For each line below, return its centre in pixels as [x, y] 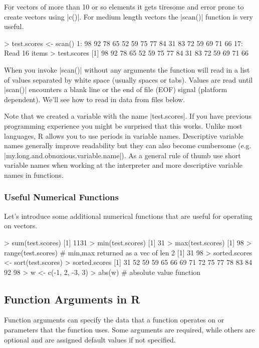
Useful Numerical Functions [61, 197]
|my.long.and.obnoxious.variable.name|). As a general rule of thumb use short [122, 155]
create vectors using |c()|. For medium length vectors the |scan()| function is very [128, 16]
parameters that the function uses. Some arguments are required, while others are [129, 330]
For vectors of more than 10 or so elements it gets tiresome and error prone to [124, 7]
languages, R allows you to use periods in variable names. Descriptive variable [124, 135]
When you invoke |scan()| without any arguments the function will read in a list [127, 69]
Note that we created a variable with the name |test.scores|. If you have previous [128, 116]
